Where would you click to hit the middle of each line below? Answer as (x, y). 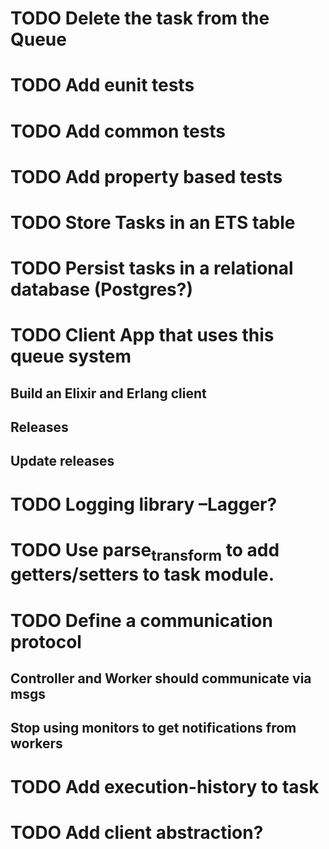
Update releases (62, 461)
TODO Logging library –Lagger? (144, 504)
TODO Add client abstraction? (137, 832)
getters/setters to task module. (142, 574)
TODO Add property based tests (146, 176)
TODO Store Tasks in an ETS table (153, 222)
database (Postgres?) (102, 289)
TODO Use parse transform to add (145, 551)
